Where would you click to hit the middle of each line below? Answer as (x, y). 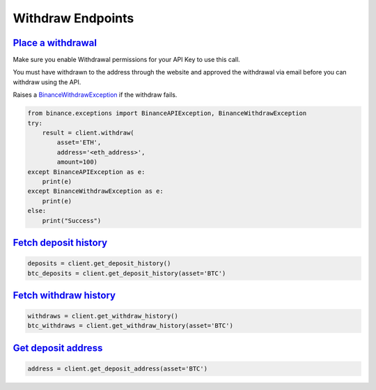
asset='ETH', (79, 142)
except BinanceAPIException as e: (86, 172)
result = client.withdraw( (88, 133)
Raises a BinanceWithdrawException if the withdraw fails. (95, 95)
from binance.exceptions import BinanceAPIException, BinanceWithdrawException (167, 114)
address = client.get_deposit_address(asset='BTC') (118, 369)
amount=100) (77, 162)
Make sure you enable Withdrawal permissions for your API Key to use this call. (126, 60)
